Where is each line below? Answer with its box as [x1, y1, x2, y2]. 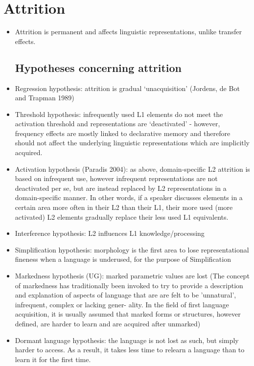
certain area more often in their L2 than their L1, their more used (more [15, 202, 233, 212]
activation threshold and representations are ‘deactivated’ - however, [15, 118, 220, 129]
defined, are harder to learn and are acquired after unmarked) [15, 318, 201, 328]
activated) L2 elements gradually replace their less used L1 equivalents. [15, 211, 229, 222]
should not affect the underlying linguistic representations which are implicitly [15, 137, 250, 148]
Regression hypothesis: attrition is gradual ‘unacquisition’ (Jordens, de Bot [15, 83, 240, 93]
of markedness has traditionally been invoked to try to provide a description [15, 280, 243, 290]
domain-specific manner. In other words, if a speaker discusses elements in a [15, 192, 243, 203]
